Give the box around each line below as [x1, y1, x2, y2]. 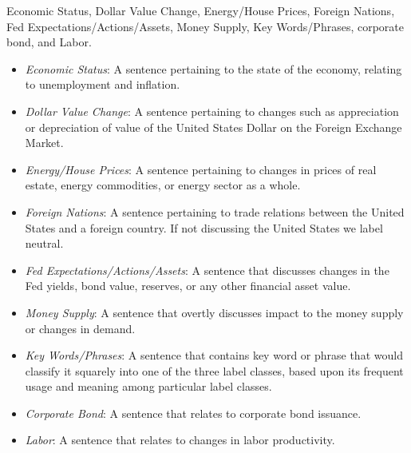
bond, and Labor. [6, 34, 92, 50]
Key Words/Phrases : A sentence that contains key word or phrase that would [25, 347, 403, 364]
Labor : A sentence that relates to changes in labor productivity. [25, 431, 335, 448]
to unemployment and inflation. [25, 76, 180, 93]
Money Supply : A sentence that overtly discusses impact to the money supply [25, 304, 404, 320]
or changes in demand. [25, 320, 136, 336]
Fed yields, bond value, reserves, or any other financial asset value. [25, 277, 351, 294]
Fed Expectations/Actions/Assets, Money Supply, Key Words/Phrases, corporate [6, 18, 405, 34]
